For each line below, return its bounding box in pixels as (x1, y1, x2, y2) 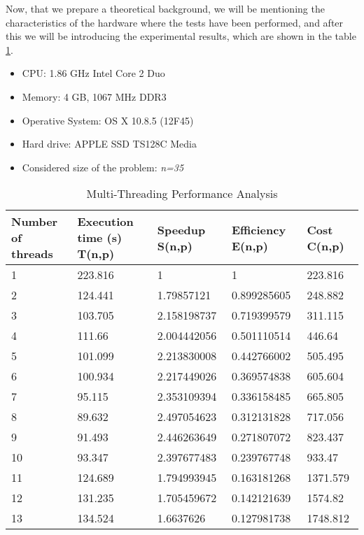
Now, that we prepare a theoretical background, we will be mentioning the (6, 1, 325, 15)
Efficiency (231, 221, 286, 238)
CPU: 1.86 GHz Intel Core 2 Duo (22, 66, 165, 80)
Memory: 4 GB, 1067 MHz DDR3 (22, 89, 167, 104)
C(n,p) (307, 237, 344, 254)
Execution (77, 213, 134, 230)
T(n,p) (77, 245, 115, 262)
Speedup (157, 221, 206, 238)
